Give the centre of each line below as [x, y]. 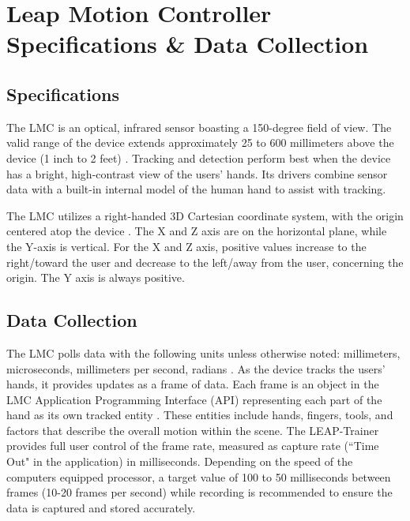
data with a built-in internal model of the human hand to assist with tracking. [196, 189]
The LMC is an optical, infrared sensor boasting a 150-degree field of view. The [199, 127]
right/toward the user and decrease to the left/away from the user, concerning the [205, 262]
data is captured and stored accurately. [101, 507]
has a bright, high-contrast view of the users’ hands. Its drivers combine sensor [197, 173]
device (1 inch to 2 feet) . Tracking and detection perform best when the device [199, 157]
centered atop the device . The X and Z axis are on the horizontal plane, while [197, 231]
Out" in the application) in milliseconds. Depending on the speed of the [180, 461]
